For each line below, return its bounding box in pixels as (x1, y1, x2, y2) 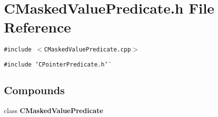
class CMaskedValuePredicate (4, 105, 103, 115)
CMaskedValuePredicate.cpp (44, 46, 131, 53)
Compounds (4, 83, 65, 98)
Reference (4, 17, 71, 37)
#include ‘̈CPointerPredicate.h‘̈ (4, 61, 108, 68)
